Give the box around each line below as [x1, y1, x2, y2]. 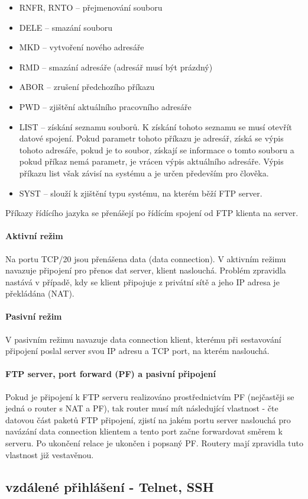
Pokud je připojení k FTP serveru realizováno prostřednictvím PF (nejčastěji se [5, 390, 294, 403]
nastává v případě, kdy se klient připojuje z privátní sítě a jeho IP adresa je [5, 275, 280, 288]
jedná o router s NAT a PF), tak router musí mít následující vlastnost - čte [5, 402, 278, 414]
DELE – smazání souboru [19, 21, 113, 33]
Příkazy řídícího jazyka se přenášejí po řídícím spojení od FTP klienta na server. [5, 207, 299, 219]
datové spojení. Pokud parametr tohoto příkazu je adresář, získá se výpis [19, 132, 284, 144]
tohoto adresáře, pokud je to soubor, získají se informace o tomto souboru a [19, 143, 294, 156]
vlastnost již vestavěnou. [5, 448, 94, 461]
